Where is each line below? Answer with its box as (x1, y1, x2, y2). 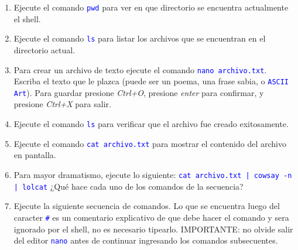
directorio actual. (13, 43, 76, 56)
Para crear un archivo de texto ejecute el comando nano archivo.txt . (13, 63, 267, 76)
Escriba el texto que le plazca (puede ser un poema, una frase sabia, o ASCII (13, 75, 289, 87)
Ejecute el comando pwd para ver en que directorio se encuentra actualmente (13, 1, 289, 13)
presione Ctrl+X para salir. (13, 98, 111, 110)
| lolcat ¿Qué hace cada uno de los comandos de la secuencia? (13, 180, 244, 192)
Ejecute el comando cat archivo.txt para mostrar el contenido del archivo (13, 137, 286, 149)
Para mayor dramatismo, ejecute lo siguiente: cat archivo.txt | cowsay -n (13, 168, 292, 180)
